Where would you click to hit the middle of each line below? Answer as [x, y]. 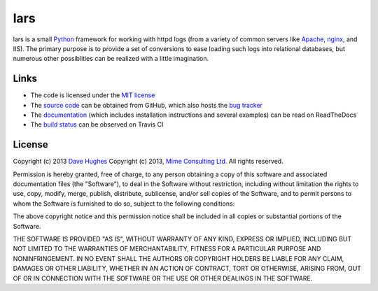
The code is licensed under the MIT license [93, 95]
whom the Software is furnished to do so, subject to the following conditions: [124, 204]
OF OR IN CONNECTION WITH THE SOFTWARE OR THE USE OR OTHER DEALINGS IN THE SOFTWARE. [163, 278]
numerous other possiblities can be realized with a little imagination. [111, 59]
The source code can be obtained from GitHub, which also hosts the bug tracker [146, 105]
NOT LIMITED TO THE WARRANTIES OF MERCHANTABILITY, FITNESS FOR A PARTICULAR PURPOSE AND [167, 249]
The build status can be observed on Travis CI [97, 125]
